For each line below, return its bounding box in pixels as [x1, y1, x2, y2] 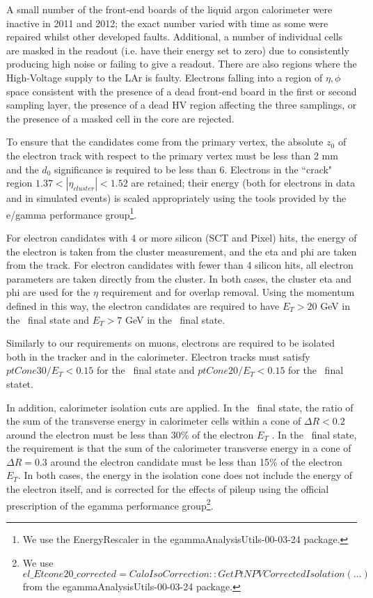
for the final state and [96, 363, 195, 377]
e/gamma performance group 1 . [6, 205, 137, 221]
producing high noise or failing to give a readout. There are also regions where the [6, 56, 357, 71]
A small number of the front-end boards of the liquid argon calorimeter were [6, 2, 333, 16]
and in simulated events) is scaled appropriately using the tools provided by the [6, 191, 347, 205]
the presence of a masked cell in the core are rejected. [6, 111, 235, 125]
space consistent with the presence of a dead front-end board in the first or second [6, 84, 357, 98]
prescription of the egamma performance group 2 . [6, 496, 214, 512]
